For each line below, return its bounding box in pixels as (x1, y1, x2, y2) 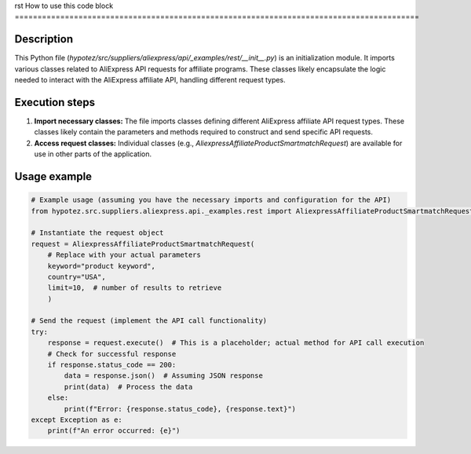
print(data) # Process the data (64, 382, 193, 391)
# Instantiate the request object (31, 229, 164, 237)
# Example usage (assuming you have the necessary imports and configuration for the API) (31, 196, 392, 204)
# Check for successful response (47, 350, 177, 358)
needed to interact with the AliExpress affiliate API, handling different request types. (14, 75, 286, 85)
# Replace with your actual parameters (47, 251, 202, 259)
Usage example (14, 170, 93, 183)
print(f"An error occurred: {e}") (47, 427, 181, 435)
